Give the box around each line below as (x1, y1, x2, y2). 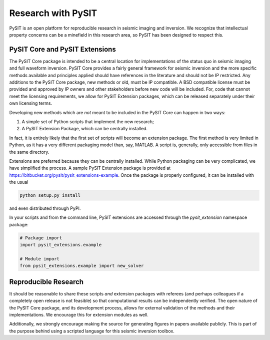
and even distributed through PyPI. (9, 205, 81, 211)
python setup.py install (19, 193, 81, 198)
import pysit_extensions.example (19, 242, 102, 248)
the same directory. (9, 149, 49, 155)
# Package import (19, 235, 62, 240)
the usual (9, 179, 28, 185)
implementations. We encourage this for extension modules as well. (9, 312, 148, 318)
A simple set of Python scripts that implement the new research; (21, 118, 154, 125)
